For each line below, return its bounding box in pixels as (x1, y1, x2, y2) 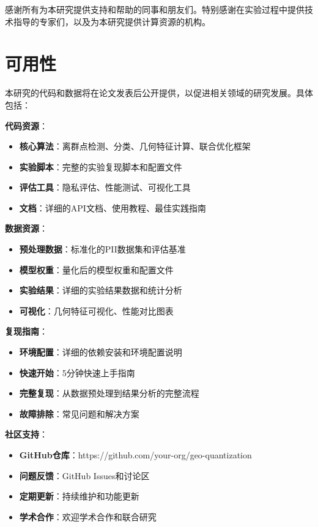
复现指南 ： (5, 325, 48, 338)
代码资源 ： (5, 119, 48, 132)
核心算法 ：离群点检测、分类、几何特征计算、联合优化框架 (19, 140, 251, 153)
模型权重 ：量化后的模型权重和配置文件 (19, 263, 174, 276)
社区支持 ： (5, 428, 48, 441)
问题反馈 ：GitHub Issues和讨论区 (19, 469, 150, 482)
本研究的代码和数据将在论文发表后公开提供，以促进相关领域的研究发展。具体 (5, 86, 313, 99)
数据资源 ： (5, 222, 48, 235)
